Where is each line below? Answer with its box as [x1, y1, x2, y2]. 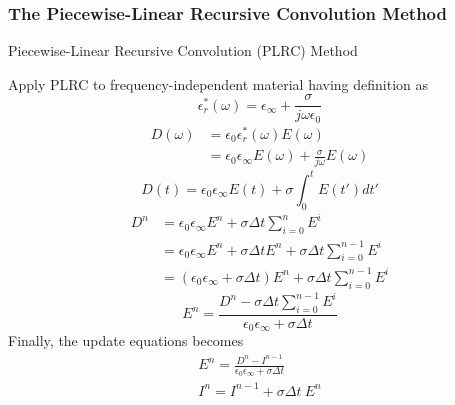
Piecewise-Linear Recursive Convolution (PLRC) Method [8, 40, 358, 61]
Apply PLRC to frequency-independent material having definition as [8, 73, 429, 94]
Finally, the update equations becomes [8, 330, 244, 351]
